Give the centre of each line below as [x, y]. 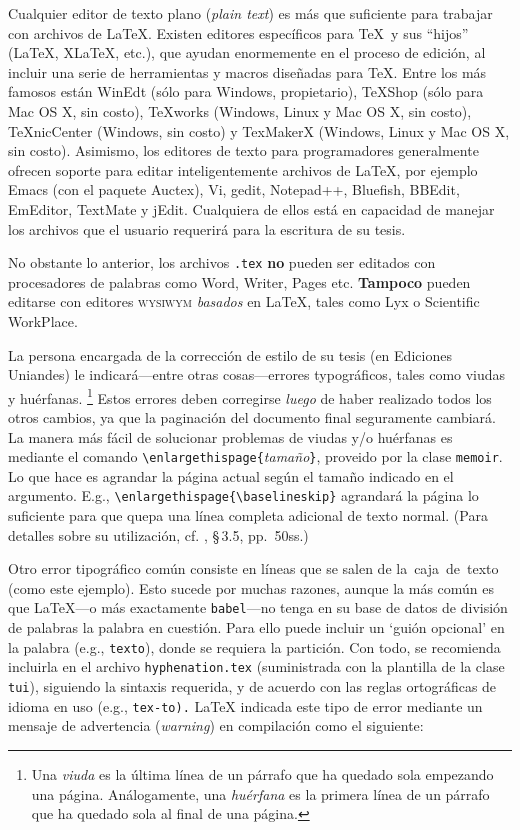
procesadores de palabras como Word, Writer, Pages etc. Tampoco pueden [239, 281]
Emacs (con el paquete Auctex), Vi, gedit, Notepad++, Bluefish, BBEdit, [234, 189]
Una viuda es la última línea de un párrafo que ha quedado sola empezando [262, 773]
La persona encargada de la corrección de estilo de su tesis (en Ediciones [230, 354]
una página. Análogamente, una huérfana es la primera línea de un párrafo [260, 793]
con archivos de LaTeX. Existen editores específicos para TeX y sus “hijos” [238, 32]
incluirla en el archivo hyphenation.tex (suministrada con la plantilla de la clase [256, 666]
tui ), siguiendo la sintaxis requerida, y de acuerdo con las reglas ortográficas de [252, 686]
